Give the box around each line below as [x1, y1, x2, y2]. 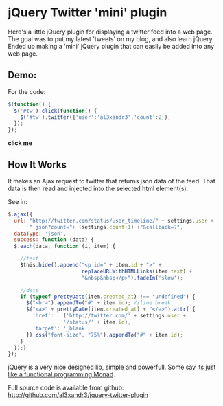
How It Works [8, 159, 67, 170]
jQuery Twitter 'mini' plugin [8, 5, 167, 21]
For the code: [8, 87, 46, 95]
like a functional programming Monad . [8, 370, 115, 379]
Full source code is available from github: [8, 383, 124, 392]
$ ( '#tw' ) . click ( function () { [14, 107, 97, 114]
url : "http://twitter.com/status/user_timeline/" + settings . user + [14, 217, 214, 224]
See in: [8, 197, 27, 205]
